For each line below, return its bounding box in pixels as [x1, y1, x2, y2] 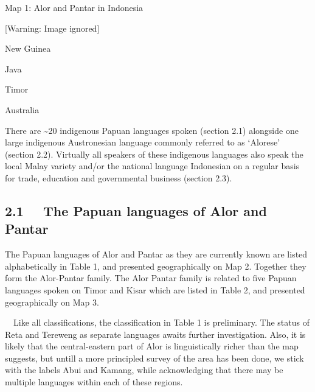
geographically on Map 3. [5, 295, 99, 308]
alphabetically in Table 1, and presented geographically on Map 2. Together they [5, 259, 306, 272]
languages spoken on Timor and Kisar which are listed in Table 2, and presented [5, 283, 305, 296]
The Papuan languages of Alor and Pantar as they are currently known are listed [5, 248, 308, 261]
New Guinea [5, 42, 51, 55]
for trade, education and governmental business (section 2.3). [5, 171, 232, 184]
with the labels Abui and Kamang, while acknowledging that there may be [5, 363, 283, 376]
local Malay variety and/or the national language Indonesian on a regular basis [5, 159, 300, 172]
